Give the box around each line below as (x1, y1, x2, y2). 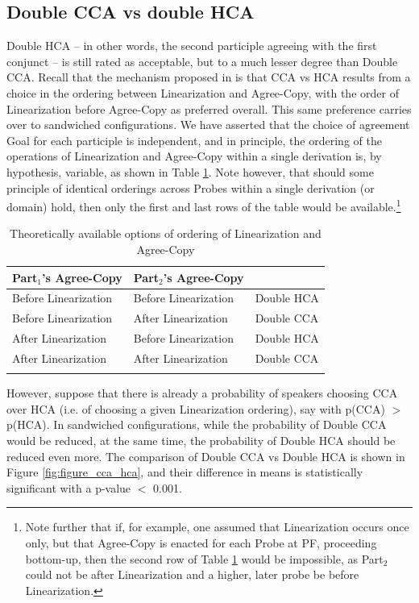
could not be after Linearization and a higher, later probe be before (25, 566, 359, 583)
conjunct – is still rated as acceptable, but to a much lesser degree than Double (6, 52, 398, 69)
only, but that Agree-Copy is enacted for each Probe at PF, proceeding (25, 534, 377, 551)
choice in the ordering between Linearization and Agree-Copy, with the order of (6, 84, 399, 101)
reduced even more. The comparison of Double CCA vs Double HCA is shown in (6, 447, 405, 464)
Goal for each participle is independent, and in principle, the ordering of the (6, 131, 382, 148)
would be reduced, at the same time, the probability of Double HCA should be (6, 432, 396, 449)
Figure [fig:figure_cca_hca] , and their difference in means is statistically (6, 464, 363, 480)
